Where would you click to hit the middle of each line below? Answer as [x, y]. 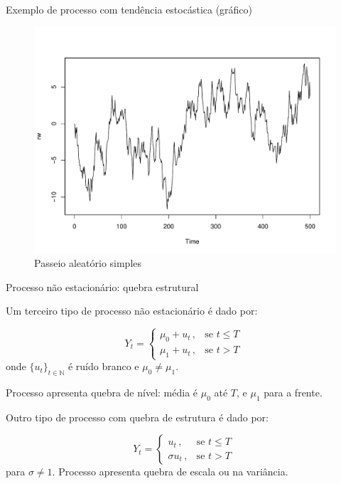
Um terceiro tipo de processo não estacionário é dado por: [132, 311]
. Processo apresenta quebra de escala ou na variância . [170, 472]
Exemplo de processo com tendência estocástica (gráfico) [129, 9]
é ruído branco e [103, 366]
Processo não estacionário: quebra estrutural [102, 286]
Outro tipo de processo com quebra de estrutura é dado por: [137, 417]
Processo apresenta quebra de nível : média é [102, 392]
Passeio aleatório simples [88, 263]
